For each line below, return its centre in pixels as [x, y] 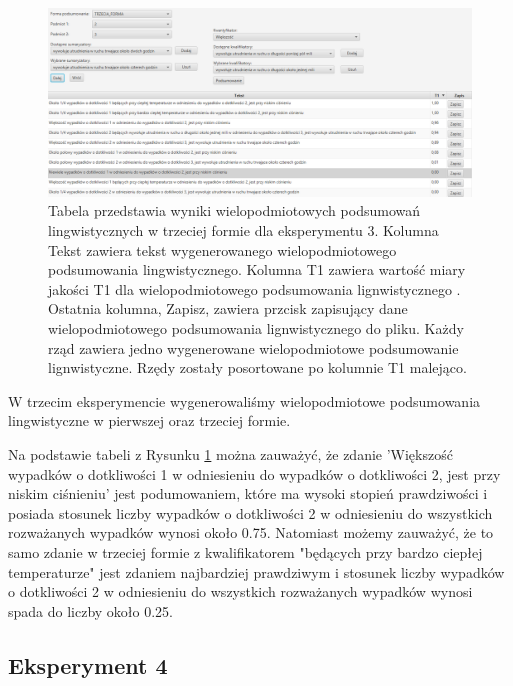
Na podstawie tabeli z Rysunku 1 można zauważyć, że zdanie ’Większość [230, 453]
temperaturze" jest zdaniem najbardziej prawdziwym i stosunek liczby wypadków [256, 571]
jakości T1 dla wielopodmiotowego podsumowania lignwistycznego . [254, 288]
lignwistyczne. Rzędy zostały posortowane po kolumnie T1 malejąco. [257, 367]
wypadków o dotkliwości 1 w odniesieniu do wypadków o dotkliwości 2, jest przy [254, 473]
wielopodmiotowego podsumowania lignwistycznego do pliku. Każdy [256, 327]
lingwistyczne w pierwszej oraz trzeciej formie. [149, 420]
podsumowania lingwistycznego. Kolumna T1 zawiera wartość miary [257, 269]
